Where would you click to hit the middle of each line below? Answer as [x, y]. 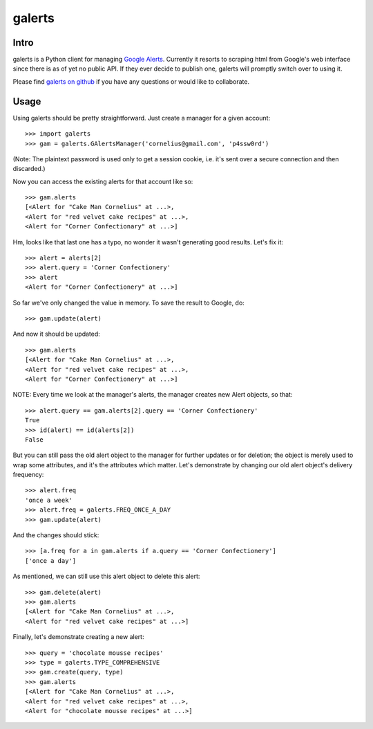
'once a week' [49, 500]
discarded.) [29, 169]
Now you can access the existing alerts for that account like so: [103, 181]
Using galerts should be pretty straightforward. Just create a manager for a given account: [142, 118]
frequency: [28, 475]
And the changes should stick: [56, 535]
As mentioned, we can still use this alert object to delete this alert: [106, 576]
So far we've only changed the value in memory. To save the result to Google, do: [128, 303]
